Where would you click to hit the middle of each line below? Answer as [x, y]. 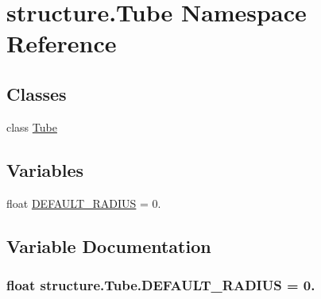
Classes [37, 93]
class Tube [32, 126]
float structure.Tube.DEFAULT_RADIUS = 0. [161, 284]
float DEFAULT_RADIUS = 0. [84, 203]
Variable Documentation [109, 245]
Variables [45, 169]
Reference [62, 43]
